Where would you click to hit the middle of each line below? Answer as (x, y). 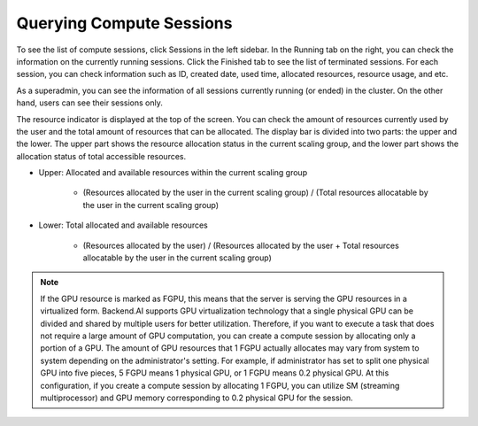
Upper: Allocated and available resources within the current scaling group (173, 173)
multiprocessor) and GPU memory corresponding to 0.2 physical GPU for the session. (197, 398)
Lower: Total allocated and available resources (123, 225)
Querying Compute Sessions (124, 23)
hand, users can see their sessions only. (89, 103)
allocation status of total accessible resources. (101, 156)
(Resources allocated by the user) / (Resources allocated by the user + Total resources (241, 245)
